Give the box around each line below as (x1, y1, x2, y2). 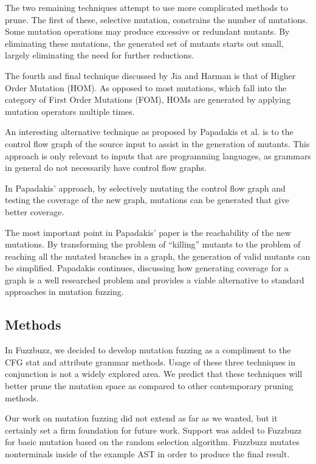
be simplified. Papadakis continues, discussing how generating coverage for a (5, 261, 289, 274)
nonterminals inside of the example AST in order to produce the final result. (5, 448, 290, 460)
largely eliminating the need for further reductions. (5, 49, 194, 61)
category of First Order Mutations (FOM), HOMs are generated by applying (5, 93, 290, 106)
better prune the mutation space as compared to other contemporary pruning (5, 379, 294, 392)
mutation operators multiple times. (5, 105, 135, 117)
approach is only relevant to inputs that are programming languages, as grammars (5, 149, 311, 162)
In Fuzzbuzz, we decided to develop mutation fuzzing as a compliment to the (5, 344, 291, 356)
